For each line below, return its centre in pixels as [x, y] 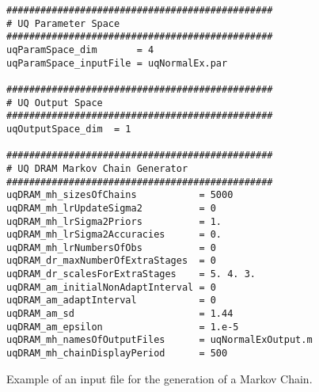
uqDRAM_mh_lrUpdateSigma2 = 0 [111, 208]
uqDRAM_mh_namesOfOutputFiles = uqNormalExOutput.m [159, 340]
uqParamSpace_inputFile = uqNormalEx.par [117, 63]
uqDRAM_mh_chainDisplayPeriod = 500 [117, 354]
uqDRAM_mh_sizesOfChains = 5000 [120, 195]
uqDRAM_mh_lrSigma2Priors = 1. [114, 221]
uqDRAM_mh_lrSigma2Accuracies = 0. [114, 235]
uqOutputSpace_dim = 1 [69, 129]
